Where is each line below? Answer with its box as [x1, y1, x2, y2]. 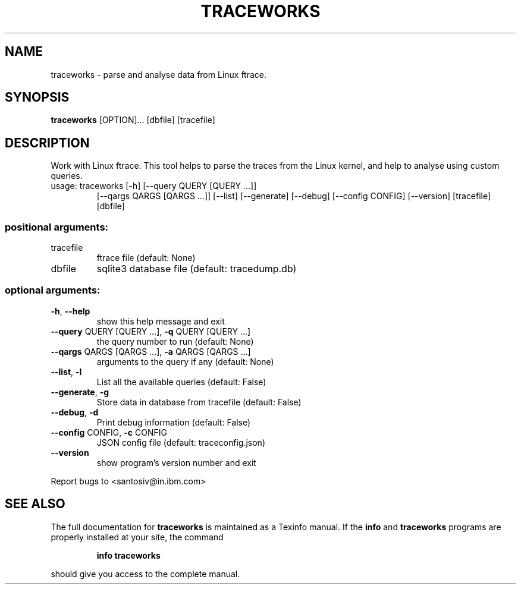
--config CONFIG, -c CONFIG [51, 427, 167, 437]
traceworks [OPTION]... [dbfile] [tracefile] [51, 115, 215, 125]
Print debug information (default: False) [96, 417, 251, 427]
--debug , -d [51, 407, 99, 417]
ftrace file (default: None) [96, 253, 196, 263]
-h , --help [51, 305, 90, 316]
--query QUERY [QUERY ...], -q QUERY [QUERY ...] [51, 326, 251, 336]
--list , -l [51, 366, 82, 377]
